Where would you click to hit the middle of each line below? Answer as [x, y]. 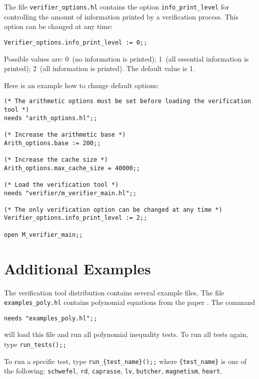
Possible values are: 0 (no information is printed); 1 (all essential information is [126, 58]
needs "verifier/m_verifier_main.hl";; [70, 193]
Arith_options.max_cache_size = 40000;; [72, 168]
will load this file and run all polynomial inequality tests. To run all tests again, [126, 334]
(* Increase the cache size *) [56, 159]
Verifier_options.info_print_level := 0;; [76, 42]
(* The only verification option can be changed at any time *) [113, 210]
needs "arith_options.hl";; [51, 118]
